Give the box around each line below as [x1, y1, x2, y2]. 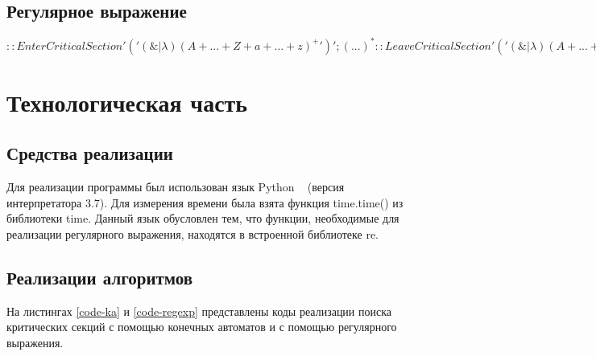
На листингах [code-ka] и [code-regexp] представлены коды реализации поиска [6, 302, 392, 319]
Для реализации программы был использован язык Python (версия [6, 178, 345, 195]
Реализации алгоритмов [6, 265, 193, 290]
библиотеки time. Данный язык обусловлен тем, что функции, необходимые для [6, 210, 399, 227]
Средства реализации [6, 141, 173, 166]
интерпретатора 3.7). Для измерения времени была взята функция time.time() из [6, 194, 404, 211]
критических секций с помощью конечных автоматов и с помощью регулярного [6, 318, 397, 335]
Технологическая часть [6, 85, 248, 118]
